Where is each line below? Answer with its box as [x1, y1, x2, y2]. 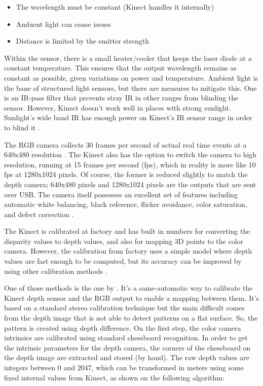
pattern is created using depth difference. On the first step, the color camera [4, 322, 241, 333]
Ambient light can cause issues [16, 18, 111, 29]
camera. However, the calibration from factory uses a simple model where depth [4, 245, 252, 256]
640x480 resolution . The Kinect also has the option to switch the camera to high [4, 149, 257, 160]
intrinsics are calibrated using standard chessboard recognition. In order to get [4, 332, 248, 343]
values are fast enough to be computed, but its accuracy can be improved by [4, 256, 242, 266]
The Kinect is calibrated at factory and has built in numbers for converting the [4, 226, 250, 236]
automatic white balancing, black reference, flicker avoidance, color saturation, [4, 199, 247, 209]
